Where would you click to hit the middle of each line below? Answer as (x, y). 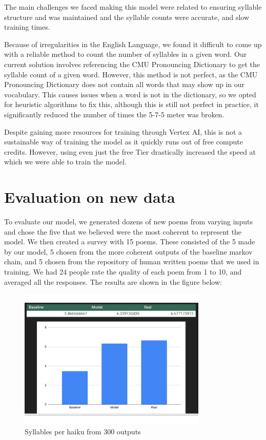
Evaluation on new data (90, 197)
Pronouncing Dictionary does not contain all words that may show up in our (125, 84)
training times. (27, 27)
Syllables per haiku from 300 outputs (83, 432)
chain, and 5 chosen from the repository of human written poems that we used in (132, 261)
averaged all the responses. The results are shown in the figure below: (113, 281)
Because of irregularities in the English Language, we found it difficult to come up (133, 44)
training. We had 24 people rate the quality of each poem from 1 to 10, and (123, 271)
